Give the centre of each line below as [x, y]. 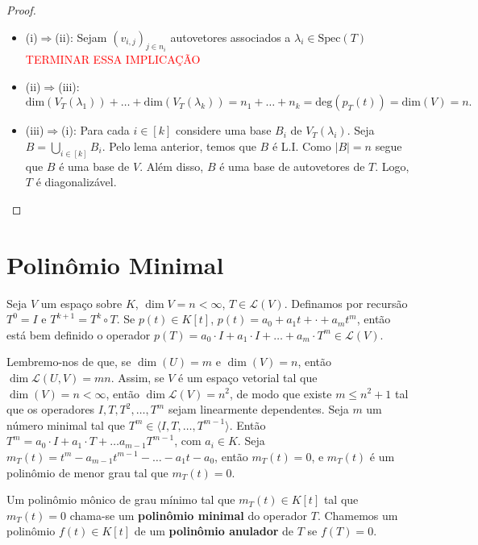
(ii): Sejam [81, 37]
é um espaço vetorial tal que [248, 377]
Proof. [21, 10]
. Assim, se [137, 377]
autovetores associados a [231, 37]
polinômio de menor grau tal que [87, 472]
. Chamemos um [357, 515]
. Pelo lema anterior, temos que [179, 146]
